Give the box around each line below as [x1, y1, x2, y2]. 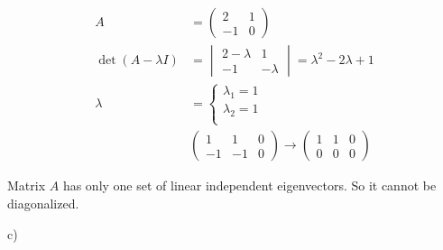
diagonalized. [7, 193, 79, 212]
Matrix [7, 176, 46, 195]
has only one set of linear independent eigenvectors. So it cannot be [62, 176, 437, 195]
